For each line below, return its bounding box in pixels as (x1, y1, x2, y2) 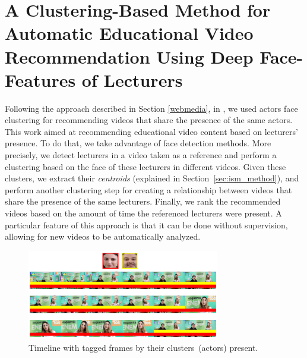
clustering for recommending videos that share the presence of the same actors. (5, 114, 293, 126)
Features (5, 67, 76, 92)
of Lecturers (81, 67, 183, 92)
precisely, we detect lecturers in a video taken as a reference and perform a (5, 149, 277, 161)
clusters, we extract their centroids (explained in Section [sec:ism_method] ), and (5, 172, 299, 184)
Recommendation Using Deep (5, 44, 254, 68)
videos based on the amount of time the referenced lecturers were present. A (5, 207, 282, 219)
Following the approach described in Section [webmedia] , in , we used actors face (5, 102, 298, 114)
